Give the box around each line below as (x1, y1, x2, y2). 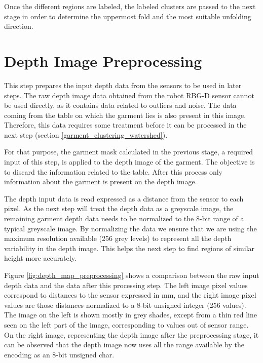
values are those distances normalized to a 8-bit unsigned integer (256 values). (4, 299, 246, 310)
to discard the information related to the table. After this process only (4, 166, 223, 177)
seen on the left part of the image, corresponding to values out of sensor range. (4, 319, 249, 330)
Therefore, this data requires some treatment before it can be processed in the (4, 119, 247, 130)
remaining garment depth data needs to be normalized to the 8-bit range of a (4, 213, 244, 224)
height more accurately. (4, 253, 77, 263)
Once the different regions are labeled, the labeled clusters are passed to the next (4, 1, 256, 11)
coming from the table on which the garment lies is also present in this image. (4, 109, 246, 120)
